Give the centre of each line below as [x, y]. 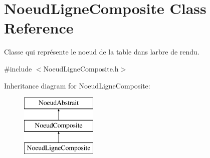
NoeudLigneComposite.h [81, 68]
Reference [39, 28]
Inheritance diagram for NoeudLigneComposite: [77, 85]
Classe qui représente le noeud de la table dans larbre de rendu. [102, 52]
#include [18, 68]
